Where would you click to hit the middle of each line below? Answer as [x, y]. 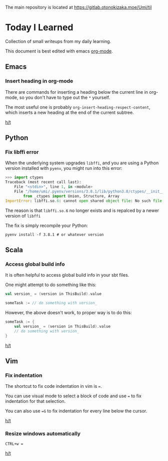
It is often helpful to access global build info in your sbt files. [67, 275]
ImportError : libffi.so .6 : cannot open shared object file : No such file [84, 201]
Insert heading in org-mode [39, 81]
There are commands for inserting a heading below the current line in [77, 92]
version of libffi [23, 215]
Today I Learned [39, 28]
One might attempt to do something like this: [51, 285]
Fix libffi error [22, 152]
